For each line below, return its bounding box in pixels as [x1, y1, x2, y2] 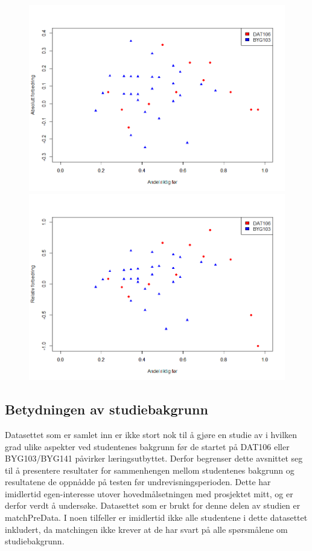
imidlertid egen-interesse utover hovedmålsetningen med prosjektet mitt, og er [5, 487, 293, 500]
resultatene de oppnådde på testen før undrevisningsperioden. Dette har [5, 475, 271, 488]
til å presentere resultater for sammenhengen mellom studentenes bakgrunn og [5, 463, 294, 476]
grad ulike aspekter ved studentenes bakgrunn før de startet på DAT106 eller [5, 440, 290, 453]
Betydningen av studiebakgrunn [5, 400, 208, 419]
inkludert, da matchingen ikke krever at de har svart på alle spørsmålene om [5, 523, 288, 535]
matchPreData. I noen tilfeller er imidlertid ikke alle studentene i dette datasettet [5, 511, 308, 524]
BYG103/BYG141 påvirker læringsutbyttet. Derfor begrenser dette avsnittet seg [5, 452, 303, 465]
